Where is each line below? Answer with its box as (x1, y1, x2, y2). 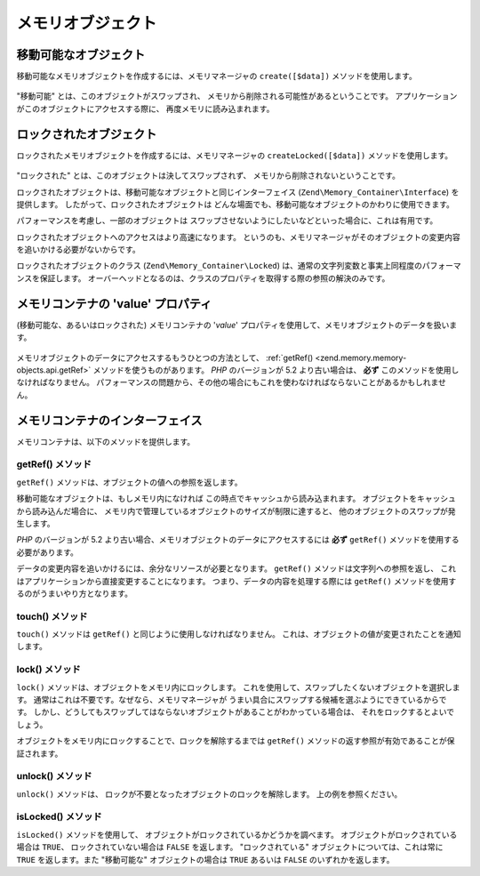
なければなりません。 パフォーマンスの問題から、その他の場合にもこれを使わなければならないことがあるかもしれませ (16, 377, 446, 388)
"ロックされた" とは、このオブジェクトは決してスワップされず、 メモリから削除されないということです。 (16, 170, 400, 181)
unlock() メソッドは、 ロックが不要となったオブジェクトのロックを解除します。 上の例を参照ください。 (16, 788, 403, 800)
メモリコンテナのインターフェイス (16, 413, 204, 428)
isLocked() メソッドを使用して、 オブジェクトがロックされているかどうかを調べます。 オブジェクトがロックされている (16, 829, 458, 840)
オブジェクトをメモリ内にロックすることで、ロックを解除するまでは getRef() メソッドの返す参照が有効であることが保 (16, 735, 455, 746)
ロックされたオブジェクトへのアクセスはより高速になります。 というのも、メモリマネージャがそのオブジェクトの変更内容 (16, 231, 461, 242)
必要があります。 (16, 547, 79, 558)
